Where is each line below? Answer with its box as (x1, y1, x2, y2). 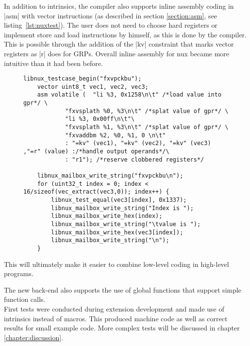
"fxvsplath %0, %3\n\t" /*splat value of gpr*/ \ (65, 107, 229, 115)
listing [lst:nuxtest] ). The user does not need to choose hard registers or (4, 20, 217, 30)
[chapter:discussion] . (4, 332, 64, 342)
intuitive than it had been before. (4, 58, 103, 68)
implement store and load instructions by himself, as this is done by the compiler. (4, 29, 247, 39)
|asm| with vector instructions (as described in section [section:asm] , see (4, 10, 217, 20)
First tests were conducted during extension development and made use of (4, 303, 224, 313)
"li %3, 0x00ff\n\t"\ (65, 115, 135, 123)
